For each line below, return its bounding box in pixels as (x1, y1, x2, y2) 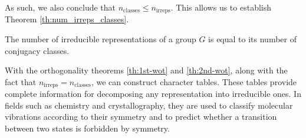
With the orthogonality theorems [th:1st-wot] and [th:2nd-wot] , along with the (5, 64, 288, 76)
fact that (5, 75, 37, 87)
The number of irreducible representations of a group (5, 33, 196, 45)
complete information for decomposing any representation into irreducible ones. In (5, 87, 301, 100)
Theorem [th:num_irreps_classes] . (5, 13, 129, 25)
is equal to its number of (208, 33, 297, 45)
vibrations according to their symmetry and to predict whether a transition (5, 110, 277, 123)
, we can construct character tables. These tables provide (91, 75, 297, 87)
